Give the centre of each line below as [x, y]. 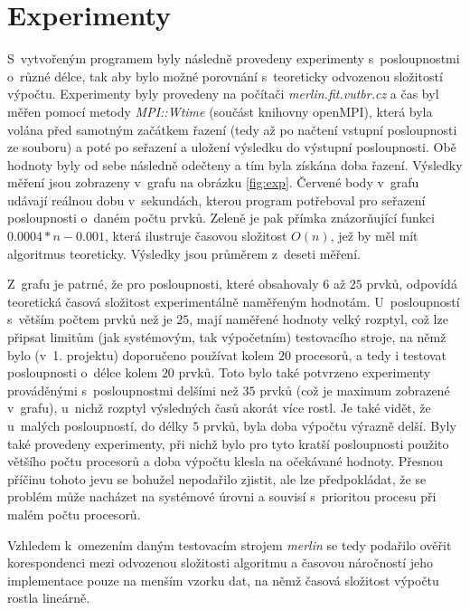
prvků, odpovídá [412, 284]
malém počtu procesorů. [74, 514]
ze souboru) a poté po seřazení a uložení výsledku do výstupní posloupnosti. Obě [232, 147]
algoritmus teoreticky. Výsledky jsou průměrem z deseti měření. [184, 253]
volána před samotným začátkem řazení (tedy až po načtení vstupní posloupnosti [232, 129]
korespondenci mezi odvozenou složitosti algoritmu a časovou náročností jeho [221, 562]
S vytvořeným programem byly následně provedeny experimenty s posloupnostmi [234, 58]
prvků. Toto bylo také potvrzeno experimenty [305, 372]
